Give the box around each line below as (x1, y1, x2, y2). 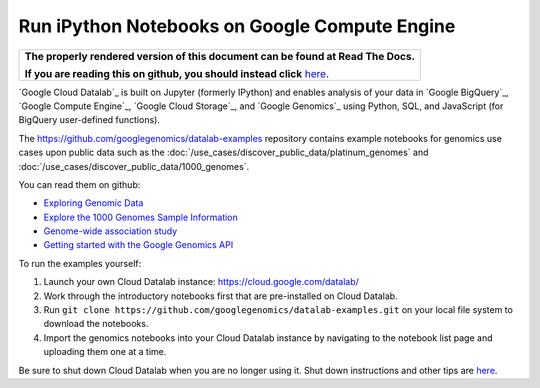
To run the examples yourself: (18, 257, 142, 269)
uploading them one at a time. (43, 346, 167, 358)
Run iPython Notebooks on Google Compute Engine (18, 15, 456, 37)
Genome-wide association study (43, 225, 178, 237)
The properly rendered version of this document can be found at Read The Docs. (24, 49, 415, 63)
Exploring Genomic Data (43, 197, 144, 209)
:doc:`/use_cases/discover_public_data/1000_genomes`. (18, 160, 250, 172)
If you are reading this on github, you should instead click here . (24, 66, 330, 80)
